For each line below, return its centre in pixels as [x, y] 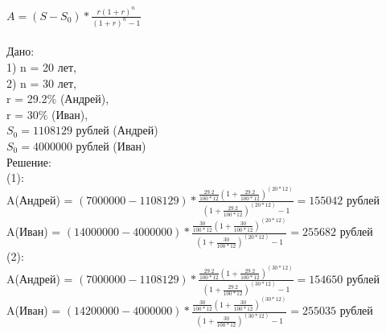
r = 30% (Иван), [47, 114]
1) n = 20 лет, [41, 66]
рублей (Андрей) [117, 130]
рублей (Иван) [111, 145]
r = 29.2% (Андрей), [58, 99]
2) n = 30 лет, [41, 82]
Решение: [29, 161]
